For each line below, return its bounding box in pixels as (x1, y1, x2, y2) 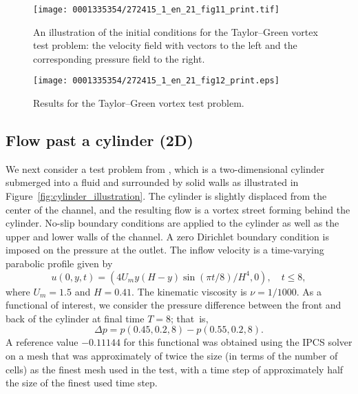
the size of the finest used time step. (6, 375, 158, 390)
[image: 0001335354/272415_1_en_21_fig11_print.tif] (33, 5, 280, 14)
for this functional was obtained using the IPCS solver (123, 335, 352, 349)
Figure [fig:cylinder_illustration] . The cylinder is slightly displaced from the (6, 189, 327, 203)
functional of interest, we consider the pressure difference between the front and (6, 298, 341, 312)
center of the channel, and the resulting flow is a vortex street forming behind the (6, 202, 350, 216)
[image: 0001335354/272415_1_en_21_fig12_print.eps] (33, 76, 280, 86)
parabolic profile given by (6, 256, 113, 271)
